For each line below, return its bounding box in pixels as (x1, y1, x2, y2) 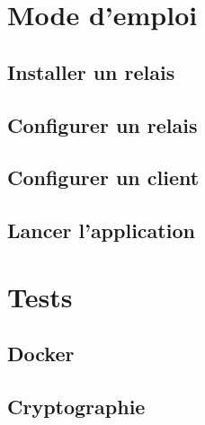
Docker (7, 340, 75, 367)
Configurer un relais (7, 111, 198, 138)
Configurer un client (7, 164, 200, 191)
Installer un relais (7, 58, 175, 85)
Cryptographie (7, 393, 146, 421)
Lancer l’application (7, 217, 195, 244)
